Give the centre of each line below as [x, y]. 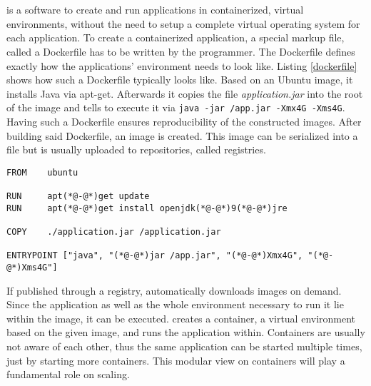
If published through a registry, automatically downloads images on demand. [174, 290]
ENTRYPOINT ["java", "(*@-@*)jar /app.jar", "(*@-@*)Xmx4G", [155, 256]
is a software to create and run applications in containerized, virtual [155, 10]
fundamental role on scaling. [68, 374]
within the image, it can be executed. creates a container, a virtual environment [181, 318]
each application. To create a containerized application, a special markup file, [176, 37]
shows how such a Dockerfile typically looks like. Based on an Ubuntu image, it [180, 80]
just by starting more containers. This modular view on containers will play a [176, 360]
